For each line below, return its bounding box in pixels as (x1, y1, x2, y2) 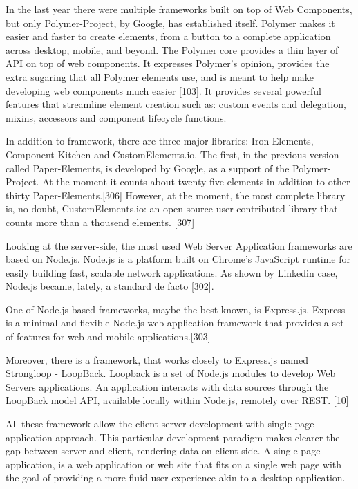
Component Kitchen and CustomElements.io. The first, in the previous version (6, 147, 339, 161)
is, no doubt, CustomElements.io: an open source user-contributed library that (6, 201, 338, 216)
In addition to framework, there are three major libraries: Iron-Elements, (6, 133, 314, 148)
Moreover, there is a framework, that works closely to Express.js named (6, 352, 309, 367)
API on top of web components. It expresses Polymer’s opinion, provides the (6, 56, 330, 71)
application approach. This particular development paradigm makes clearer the (6, 430, 340, 444)
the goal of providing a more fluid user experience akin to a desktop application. (6, 470, 346, 485)
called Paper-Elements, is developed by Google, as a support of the (6, 160, 290, 175)
